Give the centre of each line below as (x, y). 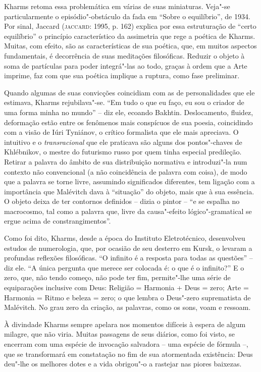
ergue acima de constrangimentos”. (58, 221)
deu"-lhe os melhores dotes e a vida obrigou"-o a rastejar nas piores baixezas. (123, 364)
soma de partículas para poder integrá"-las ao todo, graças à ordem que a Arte (126, 65)
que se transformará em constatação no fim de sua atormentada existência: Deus (128, 354)
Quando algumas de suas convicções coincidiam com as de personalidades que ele (129, 92)
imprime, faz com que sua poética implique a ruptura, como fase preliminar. (122, 75)
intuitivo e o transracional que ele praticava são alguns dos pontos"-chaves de (123, 142)
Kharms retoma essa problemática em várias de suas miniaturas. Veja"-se (117, 6)
